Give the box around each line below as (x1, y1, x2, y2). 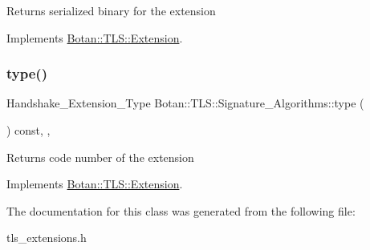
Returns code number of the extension (6, 148, 194, 165)
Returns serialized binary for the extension (6, 2, 216, 18)
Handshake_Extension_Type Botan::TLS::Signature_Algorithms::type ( (6, 95, 364, 111)
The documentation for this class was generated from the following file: (6, 202, 356, 219)
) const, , (6, 122, 51, 138)
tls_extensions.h (6, 229, 87, 246)
